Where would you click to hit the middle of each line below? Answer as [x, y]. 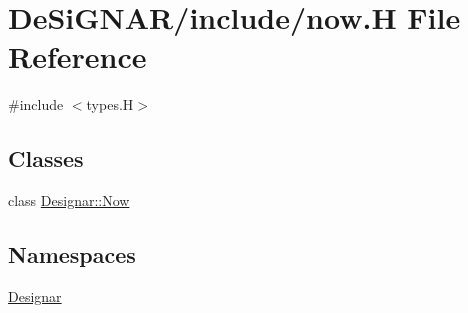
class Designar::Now [69, 200]
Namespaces [72, 254]
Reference [77, 56]
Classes [46, 158]
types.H [110, 104]
